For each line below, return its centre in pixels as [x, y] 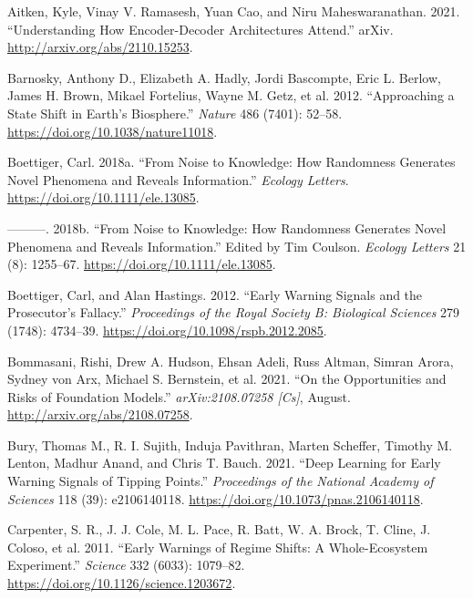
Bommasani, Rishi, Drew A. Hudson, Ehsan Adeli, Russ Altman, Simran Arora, [231, 361]
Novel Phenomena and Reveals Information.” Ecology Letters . [178, 179]
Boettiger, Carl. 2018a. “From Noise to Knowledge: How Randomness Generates [231, 162]
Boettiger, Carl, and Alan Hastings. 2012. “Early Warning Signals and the [215, 294]
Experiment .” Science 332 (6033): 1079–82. [126, 565]
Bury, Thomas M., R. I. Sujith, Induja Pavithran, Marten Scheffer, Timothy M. [230, 444]
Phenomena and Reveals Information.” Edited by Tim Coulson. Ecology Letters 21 [237, 246]
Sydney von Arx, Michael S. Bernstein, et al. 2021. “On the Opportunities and [227, 379]
